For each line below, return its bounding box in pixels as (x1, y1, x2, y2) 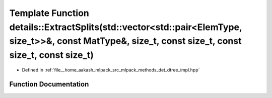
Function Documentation (9, 80, 89, 88)
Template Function (9, 7, 89, 18)
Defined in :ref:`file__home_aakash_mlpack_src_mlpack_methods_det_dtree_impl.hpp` (22, 66, 200, 72)
